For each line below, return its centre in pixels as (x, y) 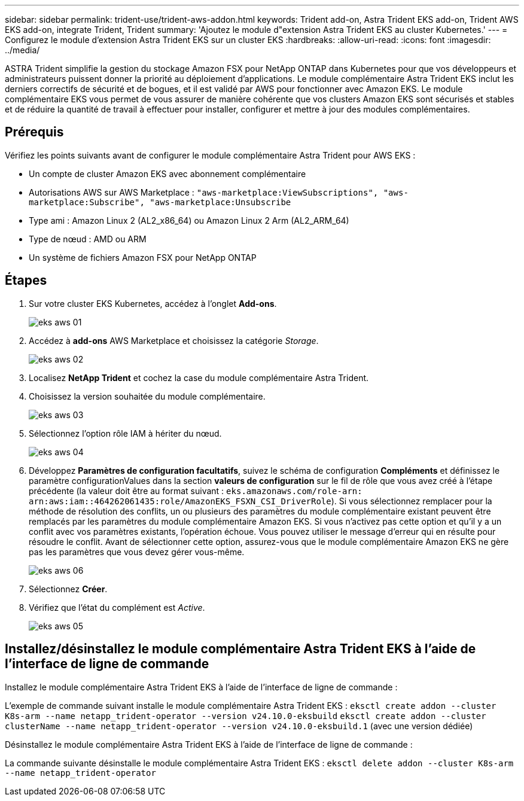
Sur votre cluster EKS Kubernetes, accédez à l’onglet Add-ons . (153, 303)
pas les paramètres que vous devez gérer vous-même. (137, 552)
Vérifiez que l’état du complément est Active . (117, 607)
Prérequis (34, 132)
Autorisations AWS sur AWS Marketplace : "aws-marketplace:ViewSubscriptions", (204, 192)
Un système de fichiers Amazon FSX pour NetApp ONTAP (143, 257)
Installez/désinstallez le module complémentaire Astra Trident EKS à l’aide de (240, 649)
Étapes (26, 281)
